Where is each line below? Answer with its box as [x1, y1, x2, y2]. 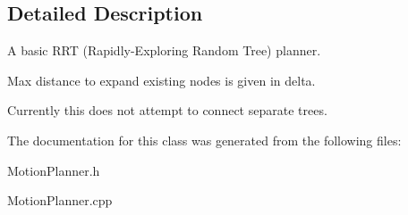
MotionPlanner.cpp [7, 191, 113, 210]
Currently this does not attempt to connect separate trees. [7, 101, 327, 120]
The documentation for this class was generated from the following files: [7, 130, 402, 149]
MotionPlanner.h [7, 161, 100, 179]
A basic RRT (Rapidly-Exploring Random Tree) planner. [7, 41, 321, 60]
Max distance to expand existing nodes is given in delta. [7, 70, 316, 89]
